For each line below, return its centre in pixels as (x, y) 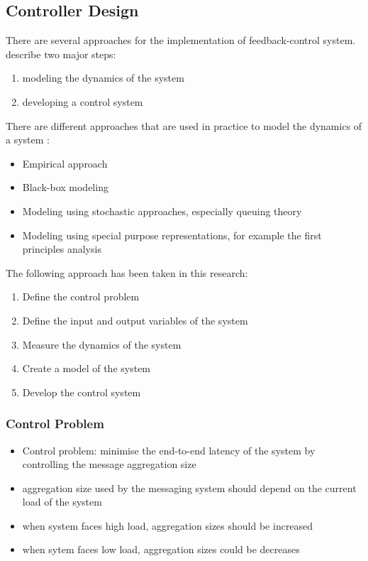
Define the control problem (81, 296)
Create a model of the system (87, 368)
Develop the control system (82, 392)
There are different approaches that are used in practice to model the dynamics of (184, 125)
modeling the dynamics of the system (103, 78)
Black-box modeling (65, 187)
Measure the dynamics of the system (102, 344)
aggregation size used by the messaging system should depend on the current (189, 488)
